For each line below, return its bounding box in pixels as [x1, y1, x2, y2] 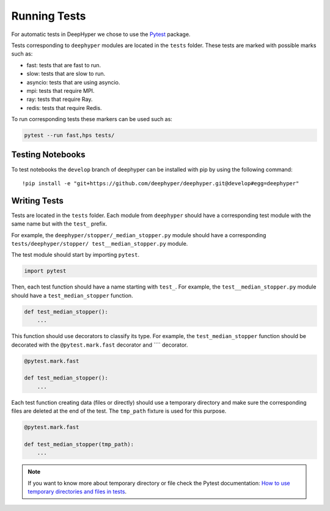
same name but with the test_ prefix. [11, 220, 108, 227]
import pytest [24, 268, 67, 274]
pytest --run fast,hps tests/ [24, 132, 115, 139]
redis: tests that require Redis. [26, 104, 102, 111]
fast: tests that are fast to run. [26, 61, 101, 68]
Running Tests [11, 9, 86, 23]
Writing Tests [11, 196, 64, 206]
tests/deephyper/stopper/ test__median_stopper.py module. [11, 240, 188, 248]
